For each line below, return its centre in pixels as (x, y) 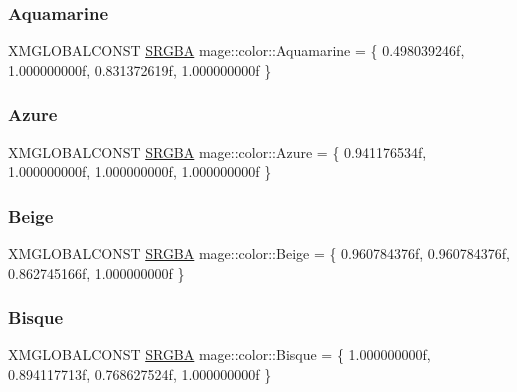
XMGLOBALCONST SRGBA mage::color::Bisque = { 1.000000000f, (219, 354)
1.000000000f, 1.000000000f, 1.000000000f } (140, 171)
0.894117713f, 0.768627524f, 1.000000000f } (140, 374)
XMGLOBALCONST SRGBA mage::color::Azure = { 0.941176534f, (217, 151)
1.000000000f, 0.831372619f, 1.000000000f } (140, 69)
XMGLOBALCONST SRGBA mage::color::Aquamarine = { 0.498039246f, (236, 50)
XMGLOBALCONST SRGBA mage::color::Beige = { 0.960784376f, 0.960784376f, (259, 253)
